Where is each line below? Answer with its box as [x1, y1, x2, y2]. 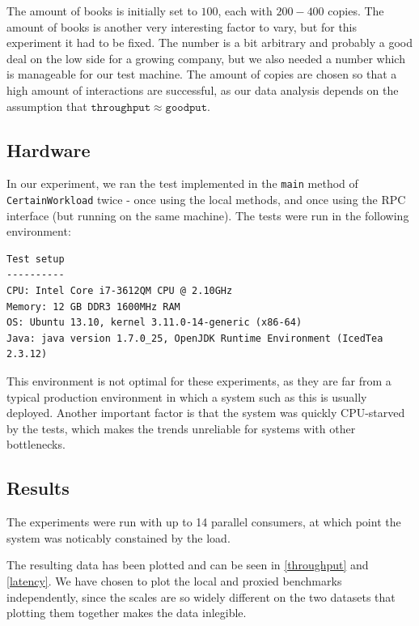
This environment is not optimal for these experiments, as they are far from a [6, 373, 391, 390]
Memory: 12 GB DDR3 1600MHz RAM [6, 300, 180, 313]
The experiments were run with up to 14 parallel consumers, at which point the [6, 513, 401, 530]
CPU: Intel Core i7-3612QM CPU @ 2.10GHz [6, 285, 233, 297]
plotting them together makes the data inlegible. [6, 604, 247, 621]
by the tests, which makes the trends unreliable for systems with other [6, 419, 356, 436]
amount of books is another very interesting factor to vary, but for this [6, 18, 358, 35]
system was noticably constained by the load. [6, 529, 231, 546]
